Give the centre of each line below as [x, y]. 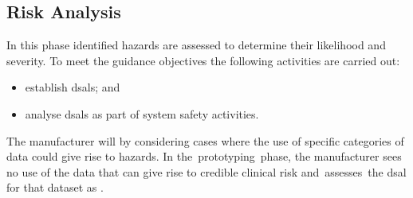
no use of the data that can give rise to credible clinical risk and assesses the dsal [206, 171]
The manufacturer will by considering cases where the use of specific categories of [205, 140]
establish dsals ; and [73, 87]
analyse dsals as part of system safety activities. [142, 113]
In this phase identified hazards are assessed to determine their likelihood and [196, 45]
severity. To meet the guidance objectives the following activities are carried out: [203, 60]
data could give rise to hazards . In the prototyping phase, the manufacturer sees [204, 156]
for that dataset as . [55, 187]
